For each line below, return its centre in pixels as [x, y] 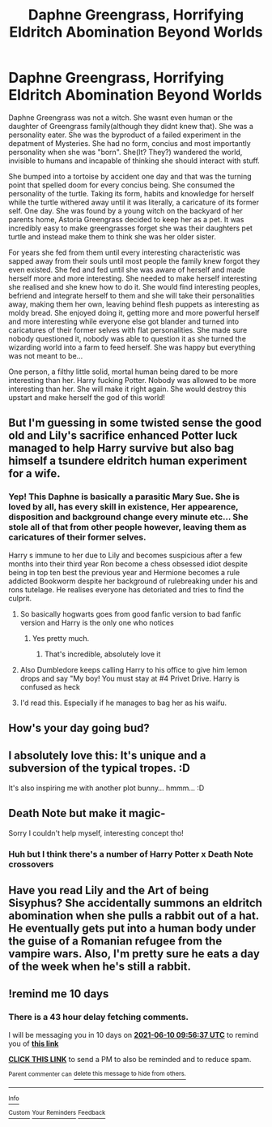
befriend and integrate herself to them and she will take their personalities [132, 295]
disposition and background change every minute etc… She [128, 517]
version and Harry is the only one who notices [97, 622]
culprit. [20, 598]
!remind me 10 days [59, 994]
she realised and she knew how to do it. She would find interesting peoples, [134, 286]
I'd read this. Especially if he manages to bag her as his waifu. [123, 703]
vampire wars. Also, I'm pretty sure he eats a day [134, 954]
